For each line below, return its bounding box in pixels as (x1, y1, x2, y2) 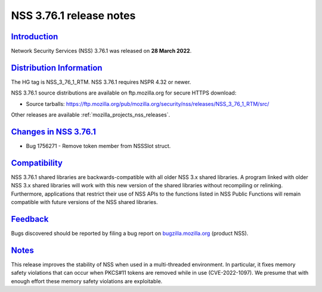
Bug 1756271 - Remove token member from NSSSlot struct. (26, 143, 171, 150)
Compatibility (11, 158, 63, 168)
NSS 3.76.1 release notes (11, 9, 136, 22)
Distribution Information (11, 62, 103, 73)
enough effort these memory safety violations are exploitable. (11, 277, 163, 285)
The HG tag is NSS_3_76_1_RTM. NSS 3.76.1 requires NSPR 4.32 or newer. (11, 78, 191, 86)
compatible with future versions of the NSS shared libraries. (11, 199, 158, 206)
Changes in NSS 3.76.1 (11, 127, 97, 137)
